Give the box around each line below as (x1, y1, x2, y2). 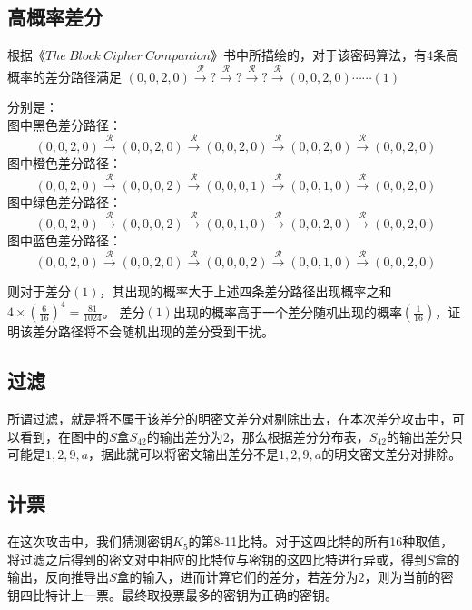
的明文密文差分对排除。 (321, 445, 462, 464)
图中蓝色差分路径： (7, 230, 122, 249)
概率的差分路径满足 (7, 66, 122, 85)
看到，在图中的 (19, 426, 109, 445)
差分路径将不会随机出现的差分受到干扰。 (32, 322, 274, 341)
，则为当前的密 (364, 567, 454, 586)
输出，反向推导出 (7, 567, 109, 586)
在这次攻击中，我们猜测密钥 (7, 532, 172, 551)
